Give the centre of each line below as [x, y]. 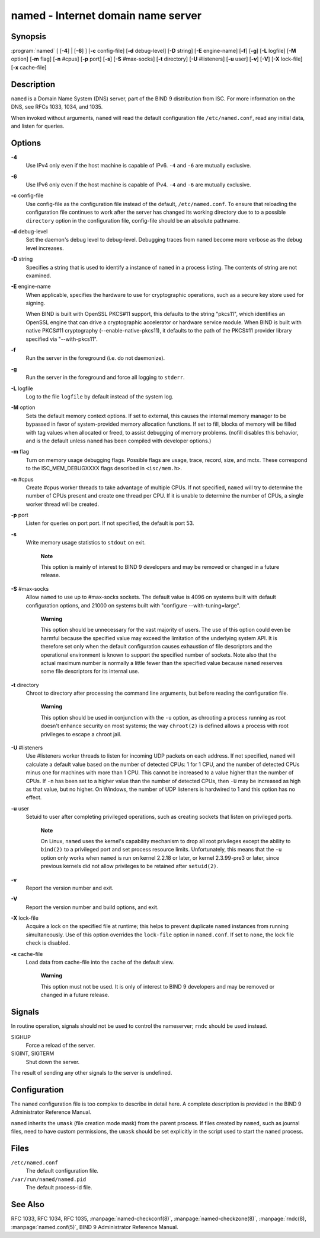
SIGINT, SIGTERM [33, 1053]
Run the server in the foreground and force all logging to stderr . [105, 378]
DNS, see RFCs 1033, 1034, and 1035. [57, 107]
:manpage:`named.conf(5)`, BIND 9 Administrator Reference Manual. [95, 1227]
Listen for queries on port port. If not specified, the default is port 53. [110, 523]
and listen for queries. [38, 126]
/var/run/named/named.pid [49, 1179]
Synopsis [29, 37]
